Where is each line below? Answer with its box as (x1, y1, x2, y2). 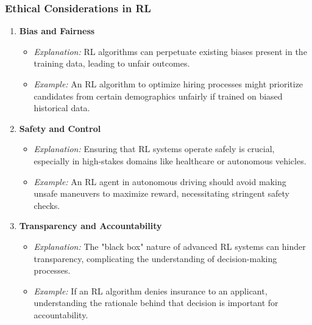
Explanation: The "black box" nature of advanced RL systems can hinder (34, 239, 306, 252)
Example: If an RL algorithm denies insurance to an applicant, (34, 284, 268, 297)
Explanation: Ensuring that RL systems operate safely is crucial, (34, 142, 275, 155)
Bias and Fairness (19, 24, 95, 37)
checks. (34, 199, 60, 211)
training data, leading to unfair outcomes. (34, 57, 190, 70)
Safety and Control (19, 122, 101, 134)
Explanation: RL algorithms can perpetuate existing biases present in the (34, 45, 307, 57)
